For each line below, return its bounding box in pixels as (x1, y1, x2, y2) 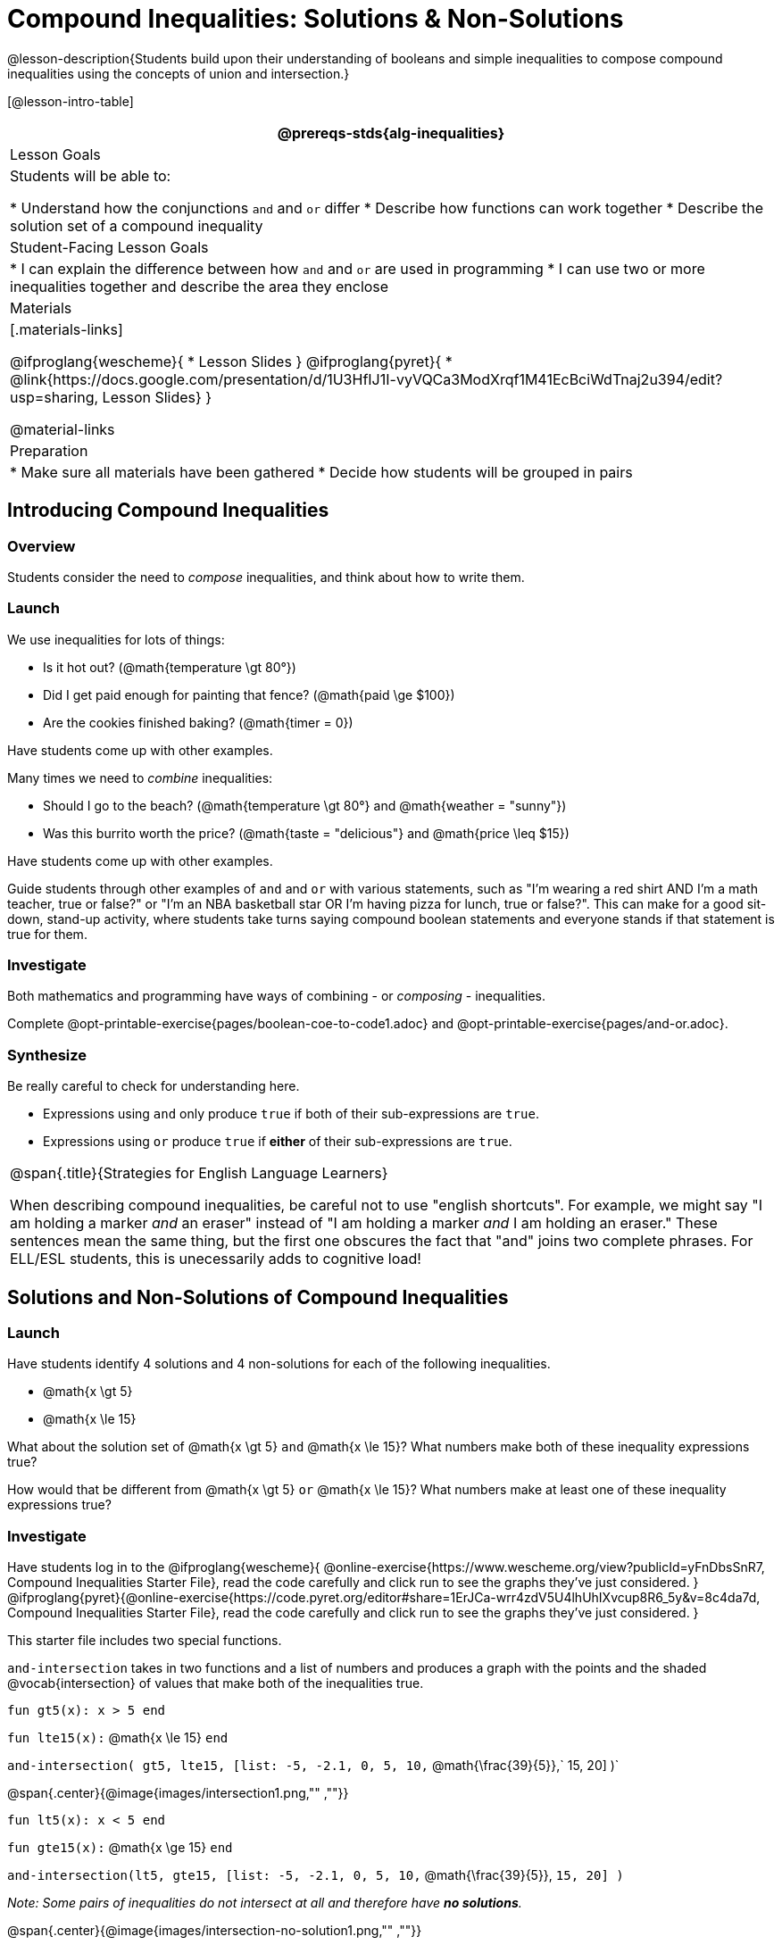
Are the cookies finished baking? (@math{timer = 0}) (43, 714, 354, 730)
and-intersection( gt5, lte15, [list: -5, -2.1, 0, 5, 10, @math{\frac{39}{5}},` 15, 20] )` (7, 1758, 620, 1774)
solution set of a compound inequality (10, 216, 263, 235)
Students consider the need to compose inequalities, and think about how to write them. (7, 569, 525, 585)
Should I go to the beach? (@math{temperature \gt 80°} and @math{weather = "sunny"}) (43, 797, 567, 813)
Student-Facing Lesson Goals (10, 237, 209, 256)
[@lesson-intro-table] (7, 93, 134, 109)
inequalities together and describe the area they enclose (10, 277, 389, 295)
